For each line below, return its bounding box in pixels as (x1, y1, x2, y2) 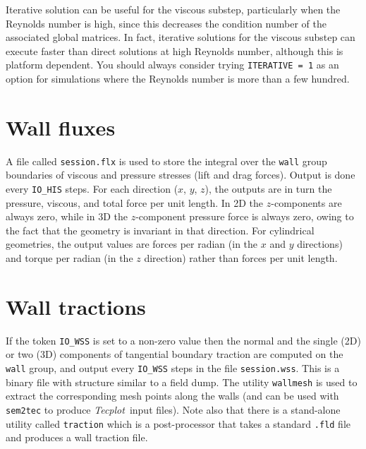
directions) (297, 237, 343, 251)
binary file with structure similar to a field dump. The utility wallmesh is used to (6, 374, 358, 389)
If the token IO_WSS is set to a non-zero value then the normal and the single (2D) (6, 333, 361, 347)
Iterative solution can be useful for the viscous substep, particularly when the (6, 2, 341, 16)
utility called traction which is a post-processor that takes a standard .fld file (6, 416, 351, 431)
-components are (271, 195, 342, 210)
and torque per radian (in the (6, 251, 133, 265)
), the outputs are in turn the (205, 181, 332, 196)
